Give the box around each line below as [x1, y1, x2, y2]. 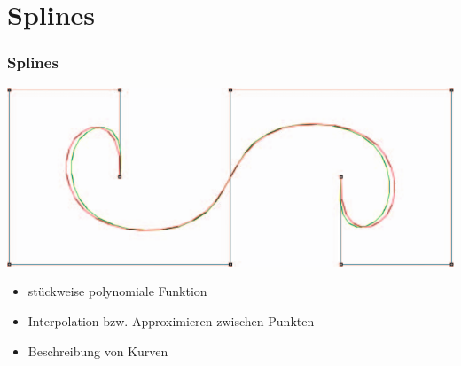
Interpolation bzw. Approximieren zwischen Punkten [27, 311, 315, 330]
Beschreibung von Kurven [27, 341, 168, 360]
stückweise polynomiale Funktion [27, 282, 207, 300]
